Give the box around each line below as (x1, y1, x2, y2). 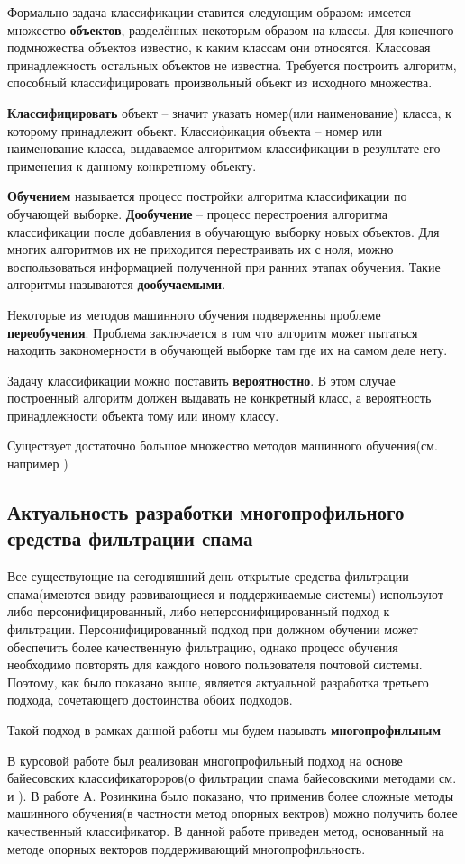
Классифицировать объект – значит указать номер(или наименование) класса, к (7, 103, 451, 122)
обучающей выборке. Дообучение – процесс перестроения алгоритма (7, 204, 387, 223)
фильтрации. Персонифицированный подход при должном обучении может (7, 620, 418, 639)
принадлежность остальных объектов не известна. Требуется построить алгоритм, (7, 55, 457, 74)
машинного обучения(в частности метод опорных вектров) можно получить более (7, 804, 458, 823)
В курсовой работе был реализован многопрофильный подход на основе (7, 750, 403, 769)
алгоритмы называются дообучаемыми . (7, 275, 226, 294)
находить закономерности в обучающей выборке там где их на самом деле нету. (7, 341, 448, 359)
